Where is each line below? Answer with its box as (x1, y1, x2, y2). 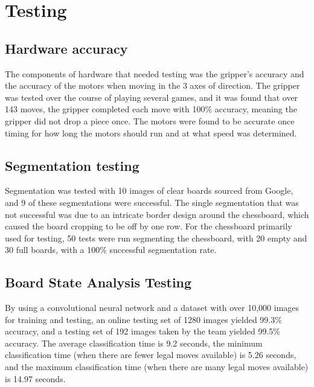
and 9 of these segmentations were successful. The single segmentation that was (5, 196, 299, 208)
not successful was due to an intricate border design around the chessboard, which (5, 208, 309, 220)
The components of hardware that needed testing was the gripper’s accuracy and (5, 67, 304, 80)
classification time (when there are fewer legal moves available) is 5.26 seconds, (5, 348, 296, 361)
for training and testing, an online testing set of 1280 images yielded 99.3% (5, 313, 282, 325)
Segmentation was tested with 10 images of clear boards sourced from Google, (5, 184, 293, 197)
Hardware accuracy (5, 39, 128, 57)
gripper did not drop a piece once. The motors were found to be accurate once (5, 114, 295, 127)
